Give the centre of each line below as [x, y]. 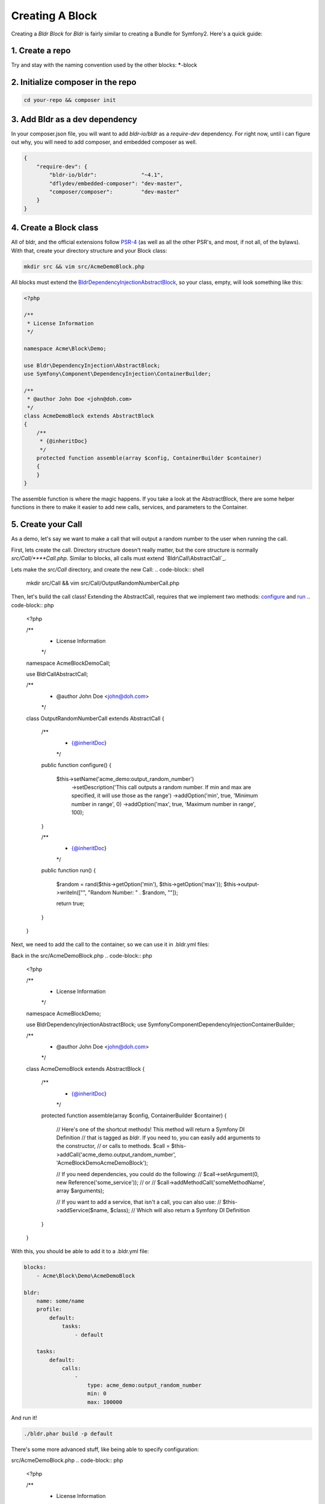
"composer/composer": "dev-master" [114, 192]
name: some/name [60, 1301]
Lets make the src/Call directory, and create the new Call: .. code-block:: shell [108, 569]
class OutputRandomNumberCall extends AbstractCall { [95, 718]
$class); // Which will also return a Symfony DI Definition [180, 1210]
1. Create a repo [41, 51]
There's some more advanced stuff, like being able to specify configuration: [105, 1449]
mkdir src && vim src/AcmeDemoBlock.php [84, 267]
